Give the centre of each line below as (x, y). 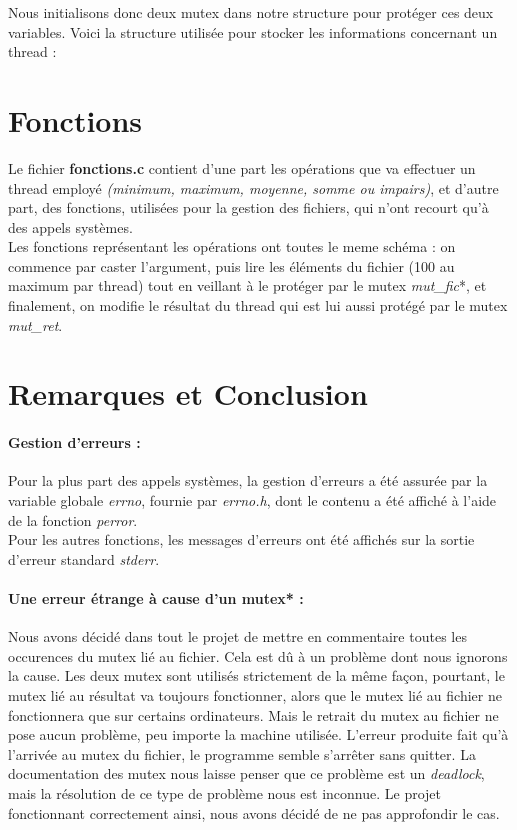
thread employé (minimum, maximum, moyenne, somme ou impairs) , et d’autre (253, 187)
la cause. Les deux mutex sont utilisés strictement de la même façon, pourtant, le (256, 675)
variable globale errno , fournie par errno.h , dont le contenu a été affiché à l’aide (252, 500)
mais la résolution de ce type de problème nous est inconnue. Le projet (225, 792)
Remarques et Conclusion (188, 393)
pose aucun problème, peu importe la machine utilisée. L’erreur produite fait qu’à (258, 734)
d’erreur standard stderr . (84, 558)
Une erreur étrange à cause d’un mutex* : (156, 597)
